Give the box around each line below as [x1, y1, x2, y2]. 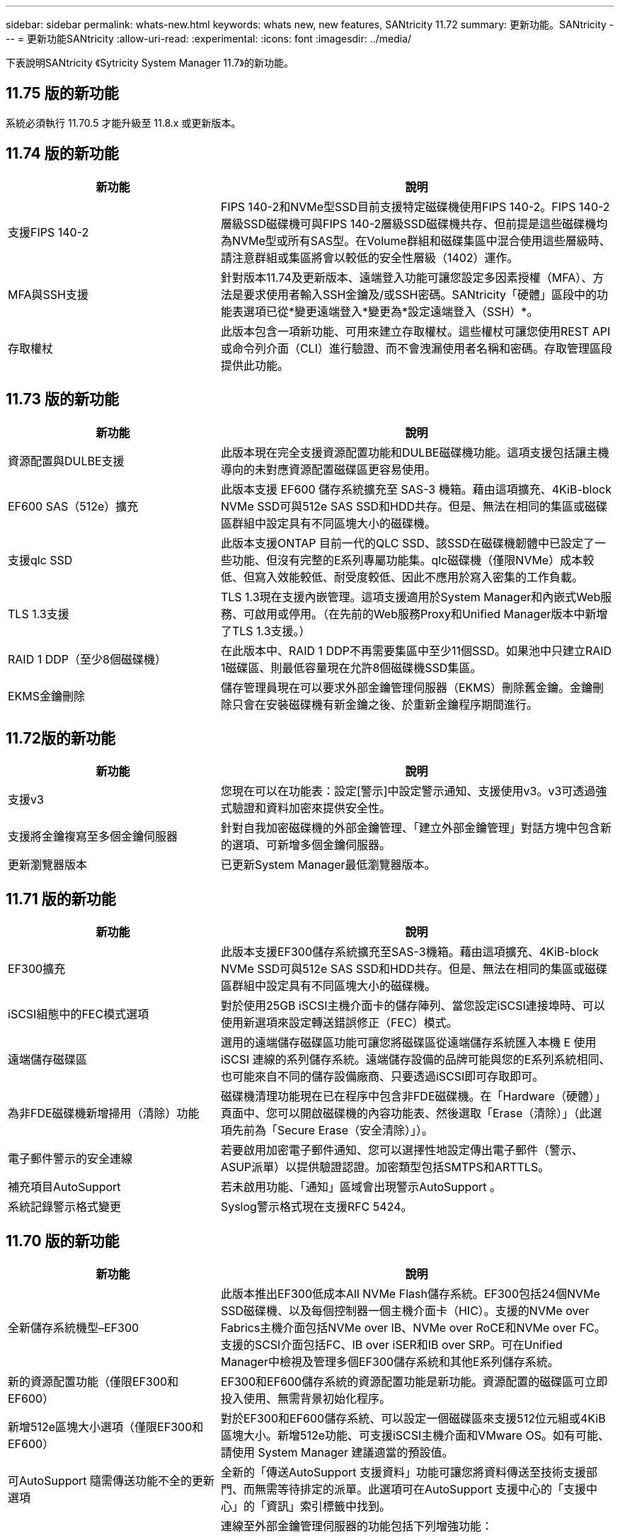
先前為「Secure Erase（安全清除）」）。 [231, 1123, 434, 1138]
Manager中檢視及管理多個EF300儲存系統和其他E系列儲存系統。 [220, 1355, 559, 1369]
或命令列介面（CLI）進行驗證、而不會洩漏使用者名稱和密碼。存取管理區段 [220, 341, 612, 355]
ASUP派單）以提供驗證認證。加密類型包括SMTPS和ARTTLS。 [220, 1160, 550, 1175]
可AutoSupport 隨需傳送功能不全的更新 [8, 1474, 215, 1488]
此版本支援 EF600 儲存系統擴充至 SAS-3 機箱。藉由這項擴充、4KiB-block [220, 482, 612, 496]
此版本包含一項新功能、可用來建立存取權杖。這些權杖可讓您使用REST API [220, 324, 611, 338]
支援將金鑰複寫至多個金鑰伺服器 [8, 829, 178, 844]
